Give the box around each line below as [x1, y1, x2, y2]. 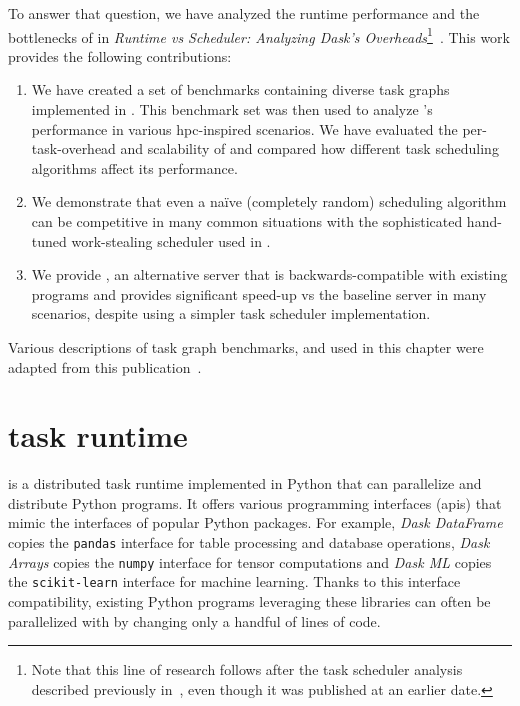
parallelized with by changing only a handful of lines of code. [8, 610, 381, 631]
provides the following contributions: [8, 45, 232, 66]
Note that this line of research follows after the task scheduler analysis [31, 659, 463, 680]
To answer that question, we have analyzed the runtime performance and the [8, 3, 480, 23]
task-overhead [31, 138, 116, 159]
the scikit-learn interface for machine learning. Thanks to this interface [8, 571, 461, 592]
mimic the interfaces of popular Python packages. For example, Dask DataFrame [8, 512, 503, 533]
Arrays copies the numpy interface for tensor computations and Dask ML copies [8, 551, 492, 572]
